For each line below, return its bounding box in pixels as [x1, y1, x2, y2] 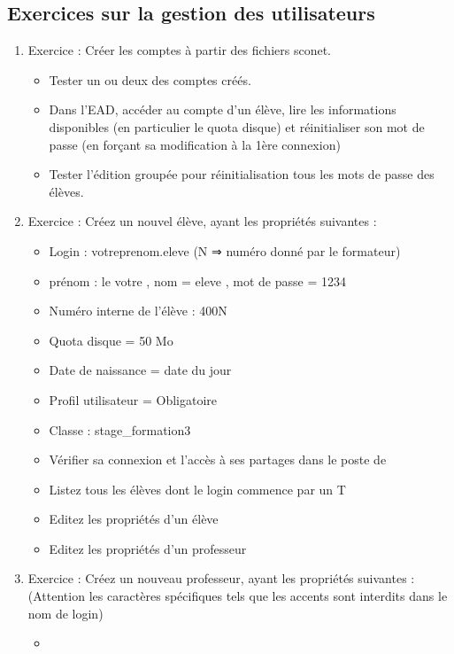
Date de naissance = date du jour [49, 361, 232, 379]
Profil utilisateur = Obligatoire [49, 390, 218, 409]
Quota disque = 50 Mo [49, 331, 173, 349]
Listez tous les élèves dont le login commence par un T [49, 479, 346, 498]
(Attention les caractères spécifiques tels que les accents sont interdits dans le [27, 587, 448, 605]
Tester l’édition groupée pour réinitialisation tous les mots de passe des [49, 165, 435, 183]
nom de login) [27, 603, 104, 622]
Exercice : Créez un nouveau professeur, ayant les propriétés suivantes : [27, 569, 415, 588]
